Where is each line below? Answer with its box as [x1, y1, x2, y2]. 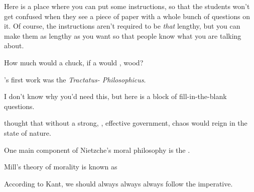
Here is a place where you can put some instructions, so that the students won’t [4, 1, 250, 11]
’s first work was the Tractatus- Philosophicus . [4, 74, 146, 84]
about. [4, 40, 24, 51]
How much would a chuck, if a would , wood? [4, 57, 144, 67]
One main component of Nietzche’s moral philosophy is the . [4, 144, 190, 155]
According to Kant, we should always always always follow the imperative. [4, 178, 233, 188]
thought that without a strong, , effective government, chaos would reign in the [4, 118, 247, 128]
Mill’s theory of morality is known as [4, 161, 117, 172]
